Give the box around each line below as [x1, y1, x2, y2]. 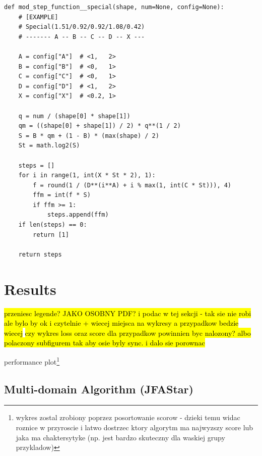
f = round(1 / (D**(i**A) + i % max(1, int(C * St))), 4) [33, 181, 232, 189]
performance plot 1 [4, 354, 60, 367]
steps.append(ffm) [47, 211, 109, 219]
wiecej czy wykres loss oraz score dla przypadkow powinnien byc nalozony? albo [4, 327, 251, 338]
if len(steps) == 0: [18, 221, 87, 229]
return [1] [33, 231, 69, 238]
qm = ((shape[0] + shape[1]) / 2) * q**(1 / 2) [18, 122, 181, 130]
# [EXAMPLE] [18, 13, 58, 21]
